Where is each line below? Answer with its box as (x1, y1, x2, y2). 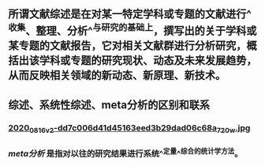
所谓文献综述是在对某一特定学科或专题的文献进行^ (8, 7, 252, 21)
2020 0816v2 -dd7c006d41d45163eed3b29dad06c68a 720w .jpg (8, 122, 251, 134)
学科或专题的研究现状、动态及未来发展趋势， (39, 54, 257, 67)
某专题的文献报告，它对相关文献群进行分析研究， (8, 39, 247, 53)
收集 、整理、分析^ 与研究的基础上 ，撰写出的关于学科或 (8, 22, 257, 38)
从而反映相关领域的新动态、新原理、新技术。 (8, 69, 226, 82)
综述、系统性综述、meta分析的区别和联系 (8, 98, 211, 111)
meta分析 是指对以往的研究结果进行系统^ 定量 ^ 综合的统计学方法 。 (8, 146, 243, 160)
